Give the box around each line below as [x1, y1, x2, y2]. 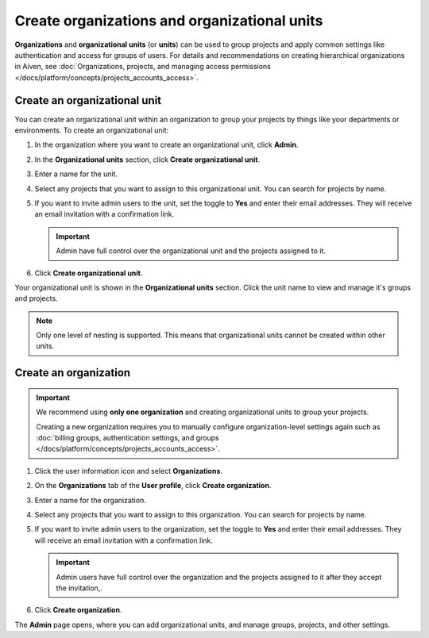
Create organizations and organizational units [14, 12, 323, 29]
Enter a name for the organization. [34, 495, 146, 505]
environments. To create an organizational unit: [14, 125, 169, 135]
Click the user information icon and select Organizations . [34, 466, 222, 475]
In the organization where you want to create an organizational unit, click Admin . [34, 140, 299, 150]
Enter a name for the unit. [34, 169, 118, 179]
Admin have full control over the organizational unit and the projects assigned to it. [56, 246, 326, 256]
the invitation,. [56, 583, 102, 593]
